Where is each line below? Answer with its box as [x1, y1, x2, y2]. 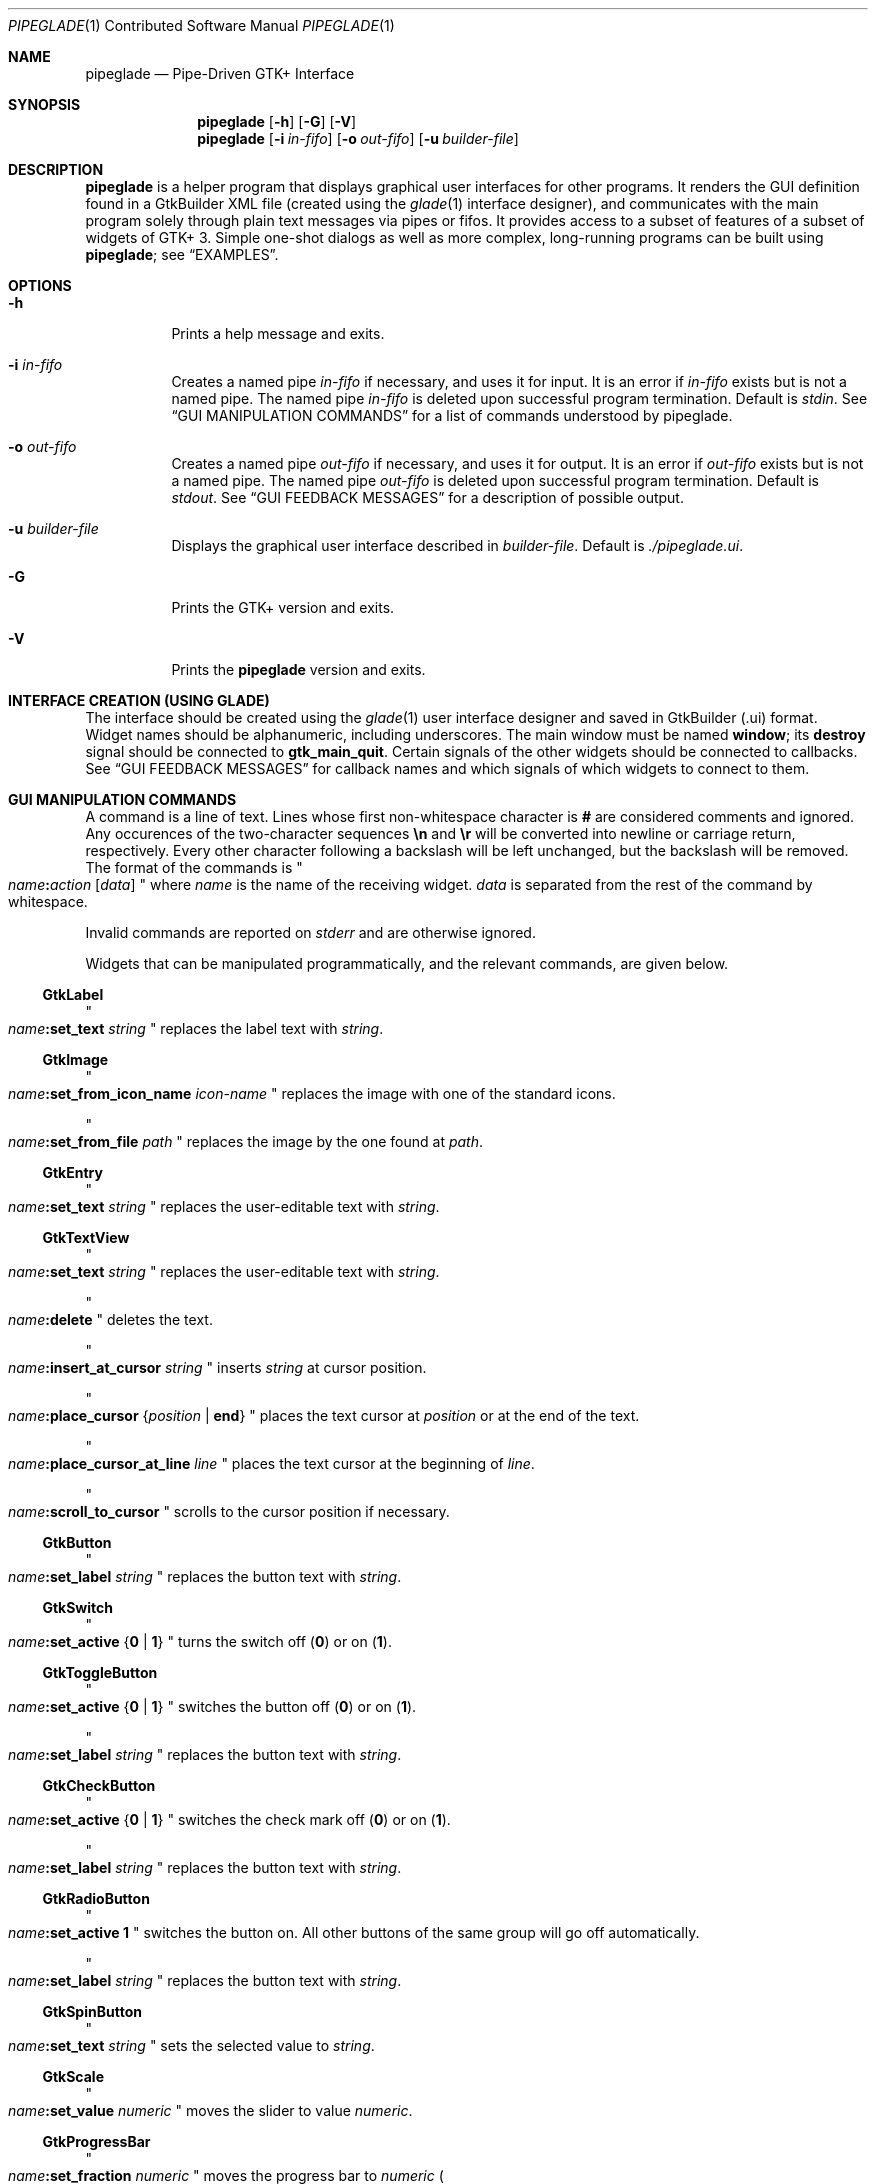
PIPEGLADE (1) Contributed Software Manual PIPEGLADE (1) [8, 17, 395, 34]
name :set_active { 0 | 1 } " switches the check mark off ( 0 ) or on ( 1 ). [8, 1811, 451, 1828]
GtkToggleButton [42, 1664, 158, 1681]
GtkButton [42, 1534, 112, 1551]
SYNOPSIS [8, 96, 81, 113]
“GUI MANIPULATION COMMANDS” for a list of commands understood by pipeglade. [171, 407, 733, 424]
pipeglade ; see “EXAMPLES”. [85, 246, 279, 263]
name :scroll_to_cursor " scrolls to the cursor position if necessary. [8, 1503, 450, 1520]
